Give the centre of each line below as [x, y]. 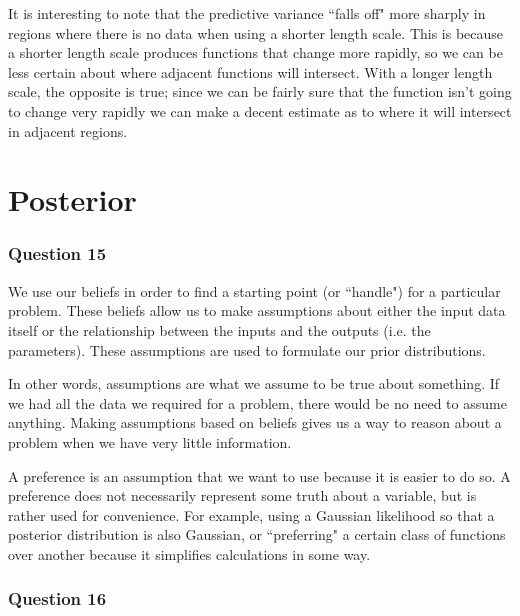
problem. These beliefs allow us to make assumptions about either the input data [257, 310]
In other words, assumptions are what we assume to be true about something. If [254, 383]
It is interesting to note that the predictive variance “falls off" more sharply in [247, 13]
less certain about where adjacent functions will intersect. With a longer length [250, 71]
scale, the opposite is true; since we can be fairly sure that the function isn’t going [260, 91]
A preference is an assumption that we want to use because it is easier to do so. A [259, 475]
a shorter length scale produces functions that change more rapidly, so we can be [255, 52]
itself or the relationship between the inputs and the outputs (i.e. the [219, 329]
